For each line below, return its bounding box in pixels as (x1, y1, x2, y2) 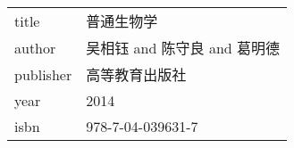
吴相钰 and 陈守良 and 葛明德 (86, 37, 281, 58)
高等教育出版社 (86, 64, 187, 85)
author (14, 37, 56, 58)
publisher (14, 63, 72, 85)
